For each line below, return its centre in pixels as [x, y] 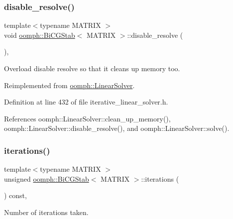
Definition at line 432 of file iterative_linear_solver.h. [86, 102]
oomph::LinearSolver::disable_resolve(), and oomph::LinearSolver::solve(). [117, 128]
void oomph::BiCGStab [40, 35]
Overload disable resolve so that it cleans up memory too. [92, 68]
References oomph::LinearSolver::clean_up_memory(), [87, 118]
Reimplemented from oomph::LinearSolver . [69, 85]
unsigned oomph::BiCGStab [47, 178]
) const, [15, 195]
